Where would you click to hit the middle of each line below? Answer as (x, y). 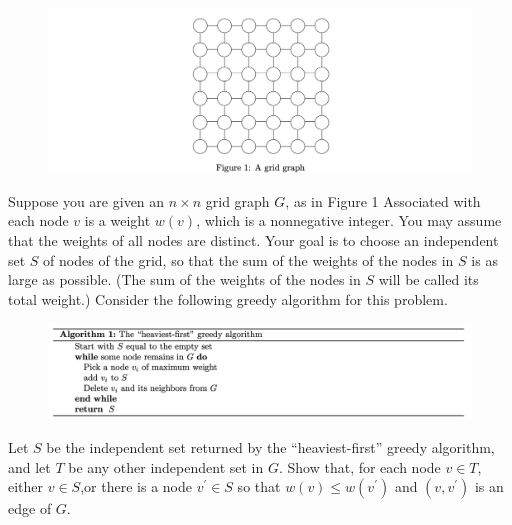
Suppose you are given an (86, 200)
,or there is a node (136, 486)
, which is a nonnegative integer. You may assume (349, 220)
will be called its (428, 279)
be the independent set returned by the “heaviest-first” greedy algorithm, (270, 447)
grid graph (237, 200)
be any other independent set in (166, 466)
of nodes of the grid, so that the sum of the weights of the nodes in (248, 259)
